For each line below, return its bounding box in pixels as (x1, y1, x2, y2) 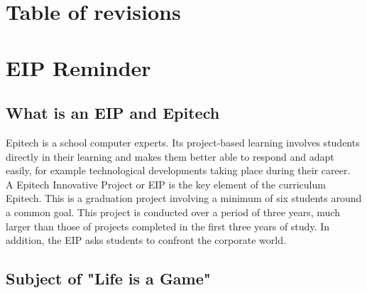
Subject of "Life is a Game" (6, 267, 211, 289)
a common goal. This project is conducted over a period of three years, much (6, 204, 340, 219)
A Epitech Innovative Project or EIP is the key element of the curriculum (6, 176, 326, 191)
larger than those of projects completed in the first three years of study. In (6, 218, 330, 233)
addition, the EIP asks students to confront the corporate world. (6, 233, 286, 247)
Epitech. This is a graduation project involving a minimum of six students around (6, 191, 362, 206)
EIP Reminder (6, 53, 151, 82)
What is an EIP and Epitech (6, 102, 220, 124)
